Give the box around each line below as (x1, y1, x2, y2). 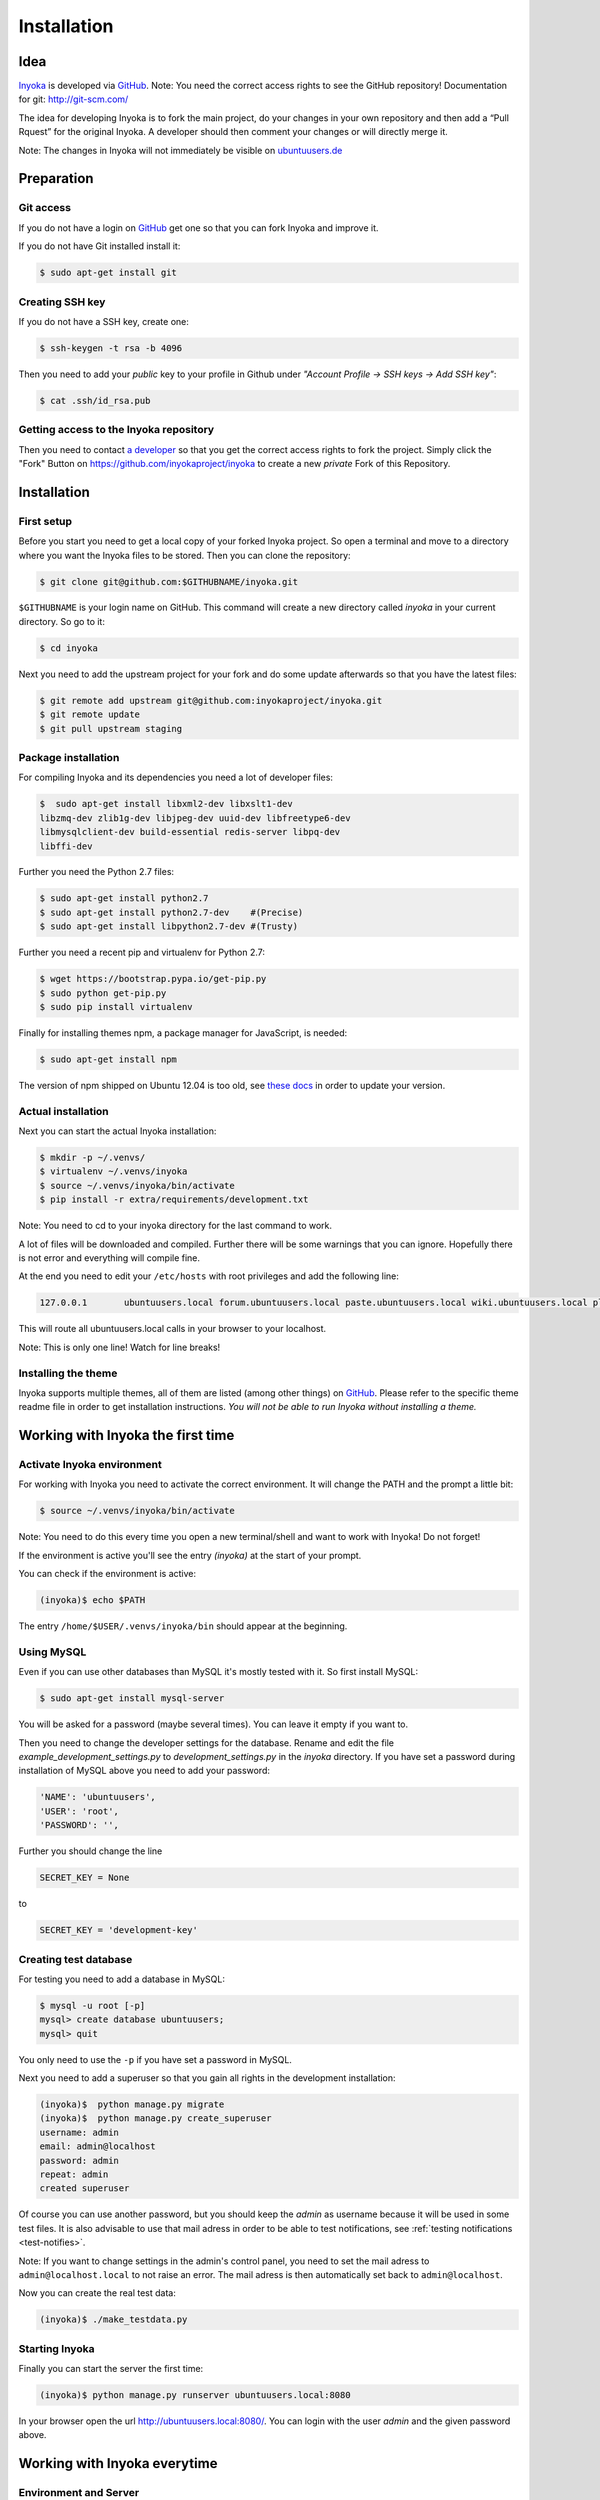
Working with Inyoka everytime (18, 2455, 218, 2472)
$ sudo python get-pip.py (39, 987, 167, 999)
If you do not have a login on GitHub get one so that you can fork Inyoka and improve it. (18, 221, 379, 234)
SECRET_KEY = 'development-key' (39, 1925, 199, 1936)
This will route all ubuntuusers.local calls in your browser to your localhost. (18, 1323, 327, 1335)
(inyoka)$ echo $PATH (39, 1595, 146, 1606)
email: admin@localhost (39, 2141, 157, 2152)
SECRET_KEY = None (39, 1872, 130, 1884)
